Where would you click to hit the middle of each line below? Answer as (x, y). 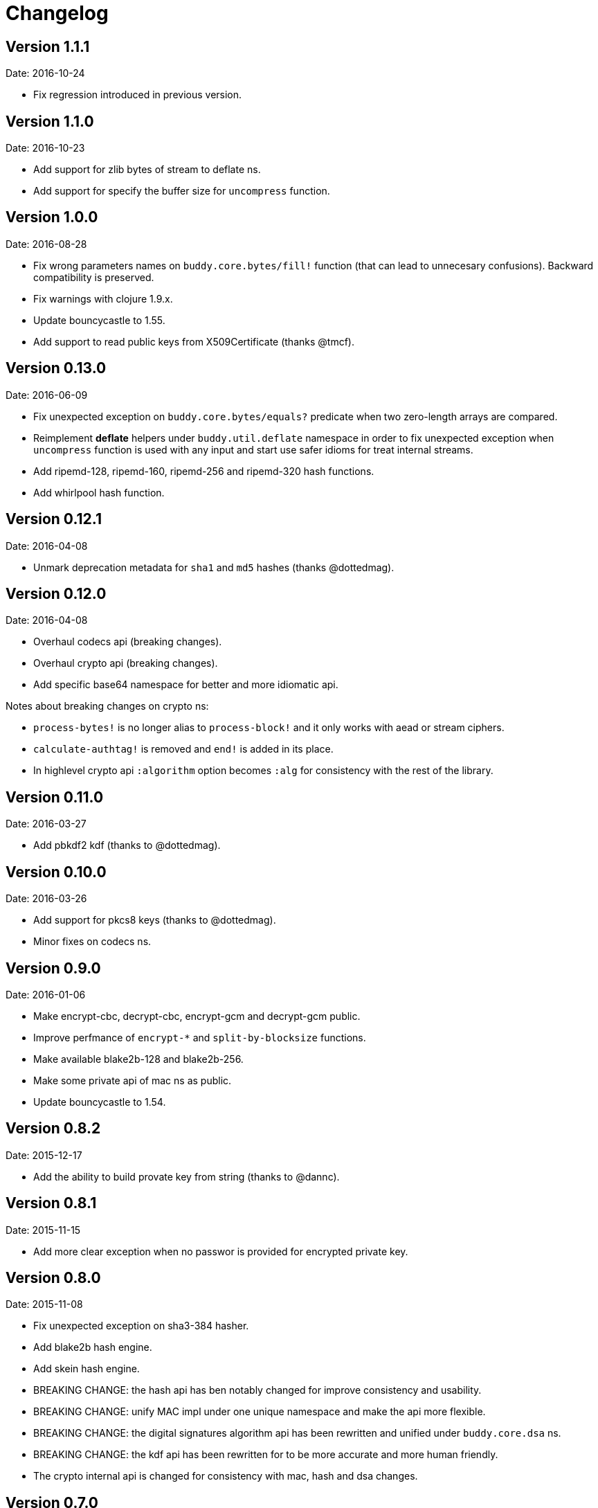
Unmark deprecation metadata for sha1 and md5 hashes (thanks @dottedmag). (214, 567)
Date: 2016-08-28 (46, 244)
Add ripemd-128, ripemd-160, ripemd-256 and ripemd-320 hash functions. (204, 471)
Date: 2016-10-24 (45, 73)
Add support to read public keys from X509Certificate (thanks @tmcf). (194, 341)
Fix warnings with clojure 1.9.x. (103, 298)
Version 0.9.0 (53, 968)
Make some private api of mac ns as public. (133, 1080)
